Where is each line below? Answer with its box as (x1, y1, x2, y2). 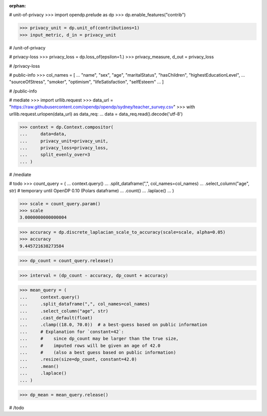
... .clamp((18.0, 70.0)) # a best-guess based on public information (19, 322, 208, 327)
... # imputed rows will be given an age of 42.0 (19, 343, 161, 348)
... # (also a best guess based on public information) (19, 349, 177, 355)
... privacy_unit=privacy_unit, (19, 138, 109, 143)
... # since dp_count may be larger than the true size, (19, 336, 179, 341)
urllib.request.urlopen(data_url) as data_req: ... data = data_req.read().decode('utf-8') (9, 111, 183, 117)
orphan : (9, 3, 26, 8)
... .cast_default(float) (19, 315, 93, 321)
